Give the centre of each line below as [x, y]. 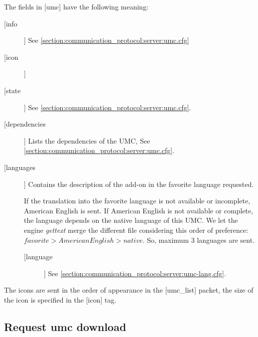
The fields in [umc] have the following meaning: [76, 6]
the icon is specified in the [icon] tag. [60, 299]
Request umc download [65, 326]
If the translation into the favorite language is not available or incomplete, [137, 201]
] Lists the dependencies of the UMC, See [87, 140]
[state [12, 90]
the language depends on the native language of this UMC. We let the [131, 220]
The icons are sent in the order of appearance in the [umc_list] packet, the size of [129, 290]
